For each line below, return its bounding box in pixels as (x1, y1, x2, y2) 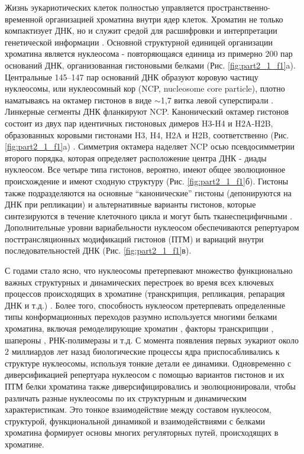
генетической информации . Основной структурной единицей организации (5, 35, 273, 48)
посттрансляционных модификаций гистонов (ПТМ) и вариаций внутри (5, 232, 264, 245)
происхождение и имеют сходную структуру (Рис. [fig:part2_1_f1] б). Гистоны (5, 174, 289, 187)
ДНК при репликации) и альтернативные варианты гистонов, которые (5, 198, 256, 210)
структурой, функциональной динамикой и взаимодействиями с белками (5, 414, 266, 427)
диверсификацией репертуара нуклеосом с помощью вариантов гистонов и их (5, 368, 284, 381)
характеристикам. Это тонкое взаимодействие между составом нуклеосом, (5, 403, 271, 416)
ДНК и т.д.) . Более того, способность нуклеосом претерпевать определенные (5, 299, 286, 311)
